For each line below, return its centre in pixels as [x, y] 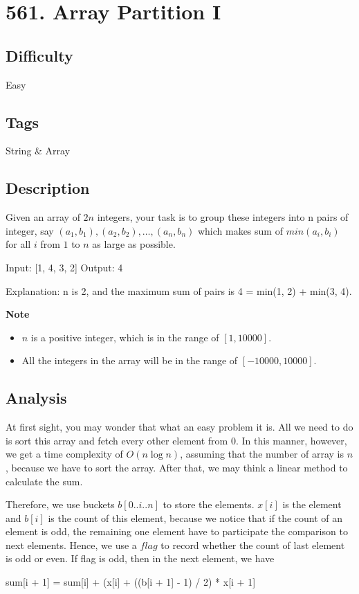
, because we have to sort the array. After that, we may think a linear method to [177, 467]
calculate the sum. [44, 481]
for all [18, 244]
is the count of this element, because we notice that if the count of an [195, 517]
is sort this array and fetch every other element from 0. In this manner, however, [176, 440]
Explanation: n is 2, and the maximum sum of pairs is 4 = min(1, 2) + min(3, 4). [179, 290]
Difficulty [39, 55]
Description [48, 188]
